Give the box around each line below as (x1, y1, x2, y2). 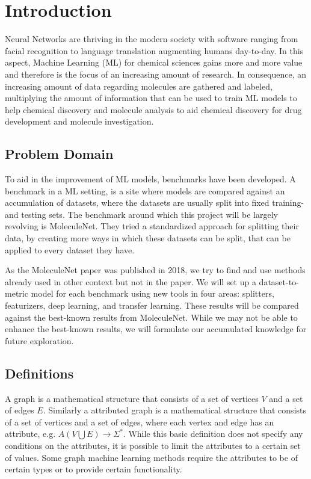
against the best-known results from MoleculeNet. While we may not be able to (5, 311, 298, 323)
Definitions (5, 363, 74, 382)
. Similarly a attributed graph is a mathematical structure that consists (43, 404, 307, 416)
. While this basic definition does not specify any (123, 427, 303, 440)
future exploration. (5, 334, 74, 347)
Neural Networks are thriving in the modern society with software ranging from (5, 32, 298, 45)
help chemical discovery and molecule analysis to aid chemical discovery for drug (5, 103, 302, 116)
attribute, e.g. (5, 427, 56, 440)
